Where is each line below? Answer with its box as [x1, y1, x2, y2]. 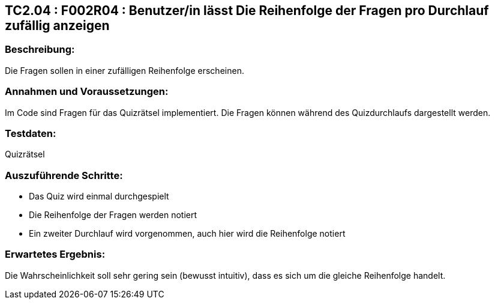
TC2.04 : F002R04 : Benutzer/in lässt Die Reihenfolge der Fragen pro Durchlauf [5, 3, 489, 18]
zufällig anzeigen [5, 18, 110, 33]
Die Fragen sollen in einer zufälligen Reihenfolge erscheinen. [5, 65, 244, 76]
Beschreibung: [5, 43, 75, 56]
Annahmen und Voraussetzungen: [5, 85, 169, 98]
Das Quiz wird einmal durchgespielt [29, 191, 169, 202]
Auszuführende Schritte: [5, 169, 123, 181]
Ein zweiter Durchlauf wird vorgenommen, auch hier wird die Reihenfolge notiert [29, 228, 346, 239]
